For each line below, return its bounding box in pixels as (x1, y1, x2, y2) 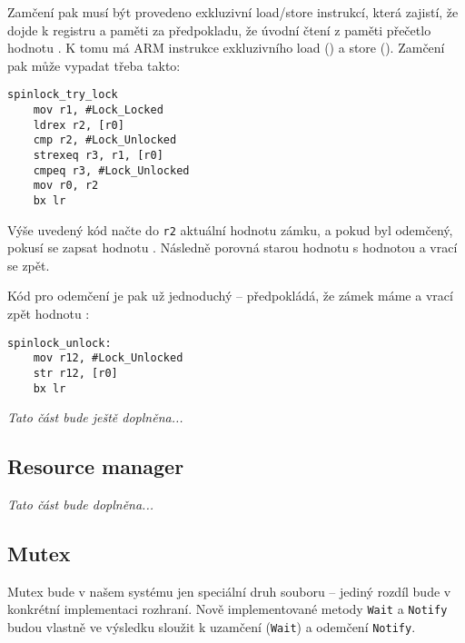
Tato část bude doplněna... (7, 495, 154, 514)
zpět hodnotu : (7, 304, 90, 323)
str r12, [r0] (33, 366, 118, 380)
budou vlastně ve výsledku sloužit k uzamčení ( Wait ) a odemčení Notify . (7, 618, 416, 637)
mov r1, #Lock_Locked (33, 104, 163, 117)
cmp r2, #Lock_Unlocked (33, 134, 177, 147)
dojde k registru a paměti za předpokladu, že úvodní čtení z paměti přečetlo (7, 20, 431, 39)
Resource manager (7, 452, 184, 480)
